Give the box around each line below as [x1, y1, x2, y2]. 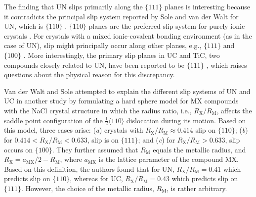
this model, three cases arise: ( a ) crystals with [4, 125, 143, 135]
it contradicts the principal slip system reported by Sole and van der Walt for [4, 11, 239, 21]
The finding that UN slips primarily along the [4, 1, 143, 11]
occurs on [4, 144, 33, 154]
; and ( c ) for [138, 134, 175, 145]
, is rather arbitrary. [166, 183, 227, 193]
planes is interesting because [164, 1, 250, 11]
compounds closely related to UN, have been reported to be [4, 59, 185, 70]
